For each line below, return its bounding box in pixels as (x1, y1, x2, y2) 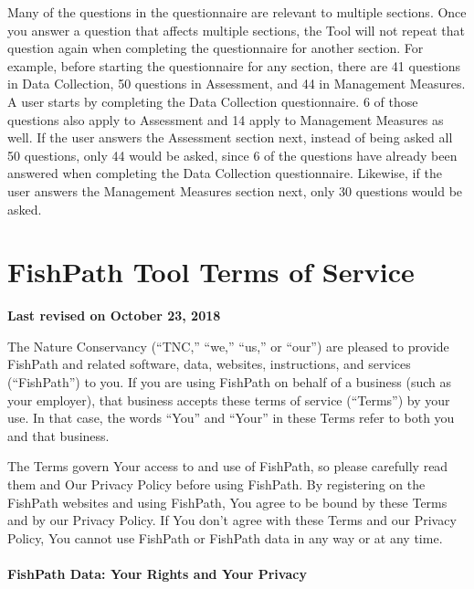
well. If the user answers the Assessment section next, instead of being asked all (7, 128, 453, 147)
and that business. (7, 426, 110, 445)
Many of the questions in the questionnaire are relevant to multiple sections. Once (7, 3, 467, 21)
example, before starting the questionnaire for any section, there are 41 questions (7, 56, 461, 75)
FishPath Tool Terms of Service (7, 253, 415, 290)
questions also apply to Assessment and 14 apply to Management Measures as (7, 110, 444, 129)
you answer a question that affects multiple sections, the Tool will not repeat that (7, 20, 465, 39)
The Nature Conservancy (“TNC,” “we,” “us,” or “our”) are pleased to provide (7, 336, 449, 355)
